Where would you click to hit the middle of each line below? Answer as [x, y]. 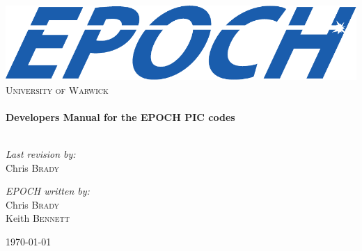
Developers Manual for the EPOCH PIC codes [120, 116]
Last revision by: [41, 154]
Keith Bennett [38, 218]
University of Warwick [57, 89]
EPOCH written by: [48, 191]
